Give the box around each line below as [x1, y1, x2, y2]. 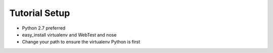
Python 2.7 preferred [22, 25, 66, 31]
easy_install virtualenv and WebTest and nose [22, 31, 117, 37]
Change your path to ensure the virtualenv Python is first [22, 39, 141, 45]
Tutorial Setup [9, 7, 70, 18]
